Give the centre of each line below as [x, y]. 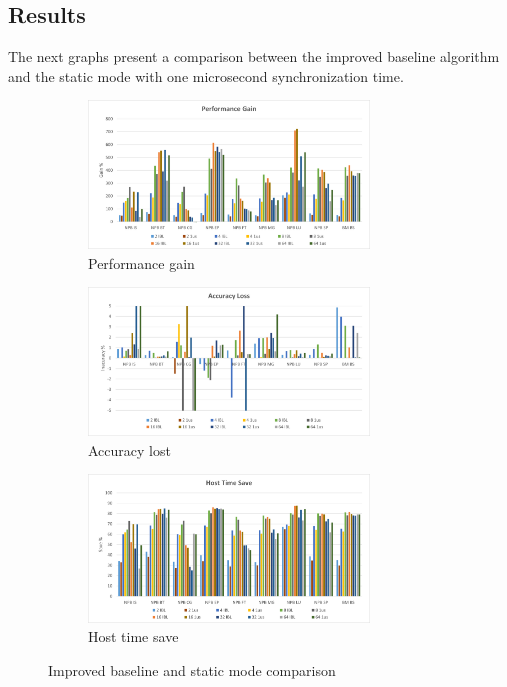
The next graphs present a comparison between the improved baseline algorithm [254, 56]
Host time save [133, 636]
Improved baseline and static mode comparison [192, 669]
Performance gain [141, 262]
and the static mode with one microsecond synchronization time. [206, 75]
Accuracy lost [129, 449]
